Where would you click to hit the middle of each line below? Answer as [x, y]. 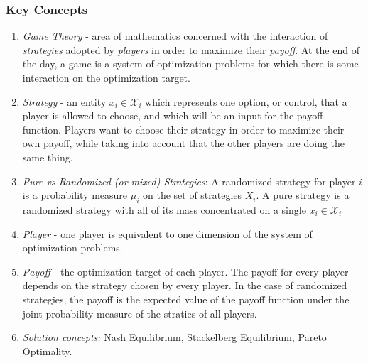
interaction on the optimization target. [106, 77]
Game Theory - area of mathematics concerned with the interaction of [175, 36]
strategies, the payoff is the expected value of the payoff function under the [186, 299]
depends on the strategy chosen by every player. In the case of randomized [185, 285]
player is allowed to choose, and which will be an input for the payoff [173, 115]
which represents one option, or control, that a [246, 101]
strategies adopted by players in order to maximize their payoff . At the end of [191, 49]
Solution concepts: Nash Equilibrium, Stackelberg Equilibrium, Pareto [174, 337]
